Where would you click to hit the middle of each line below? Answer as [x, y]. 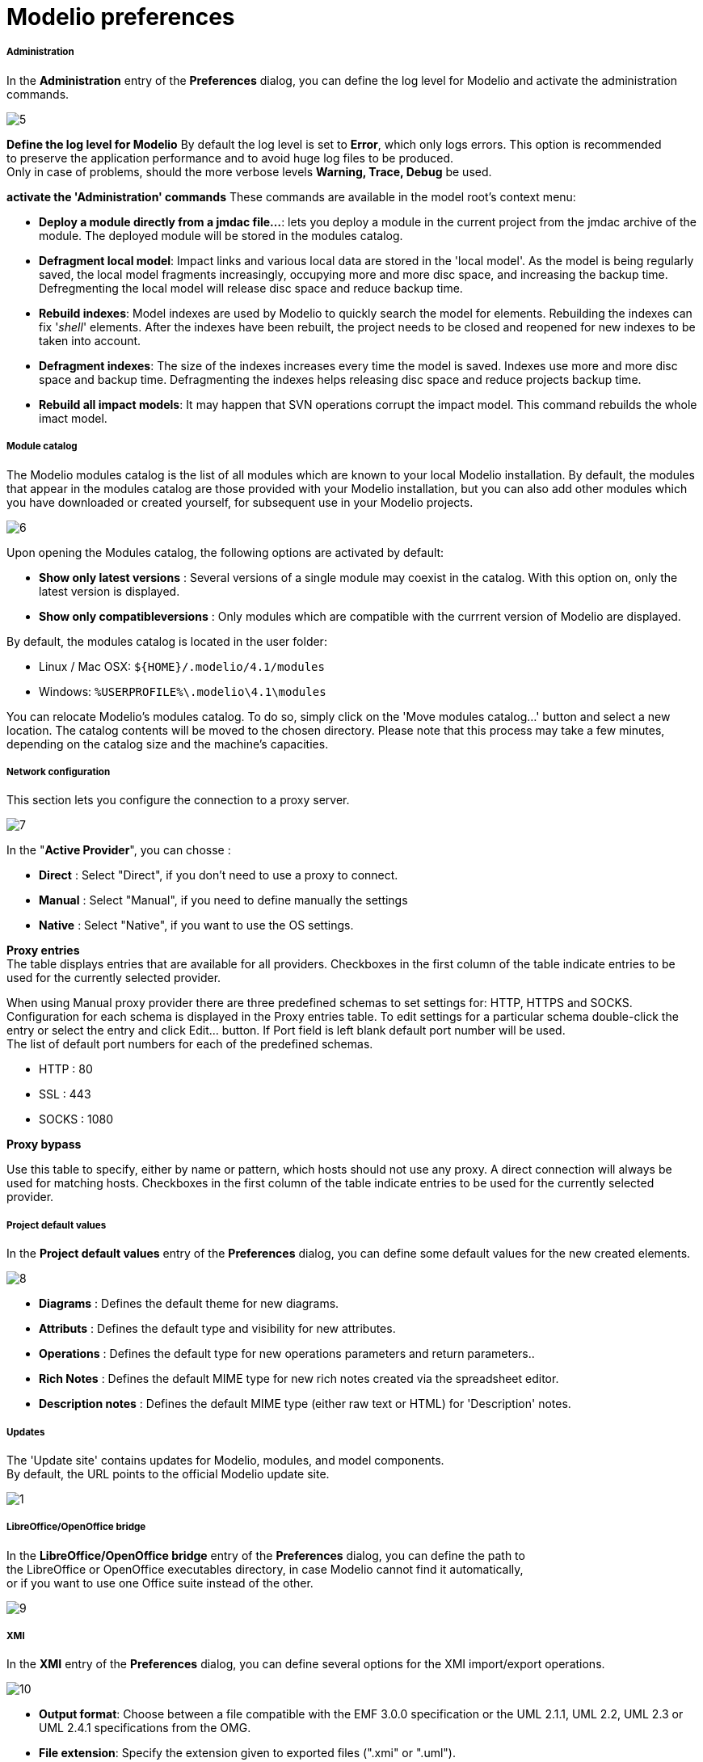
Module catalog [42, 447]
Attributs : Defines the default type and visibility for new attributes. [217, 1329]
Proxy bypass [44, 1144]
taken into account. [90, 340]
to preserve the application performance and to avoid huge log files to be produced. [230, 158]
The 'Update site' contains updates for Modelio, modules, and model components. [225, 1460]
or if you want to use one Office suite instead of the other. [160, 1583]
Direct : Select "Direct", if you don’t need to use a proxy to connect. [219, 875]
